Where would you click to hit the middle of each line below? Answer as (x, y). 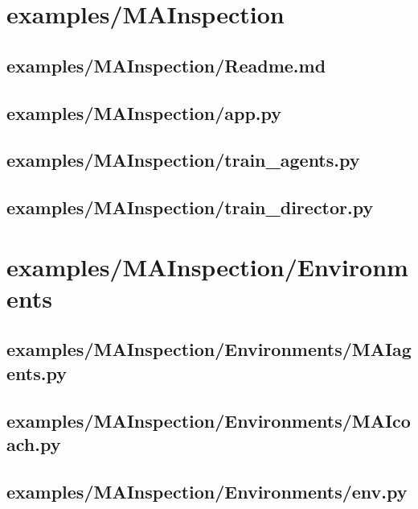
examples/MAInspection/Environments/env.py (207, 491)
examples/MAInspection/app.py (144, 112)
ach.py (34, 444)
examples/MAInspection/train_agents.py (183, 160)
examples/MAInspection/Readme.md (166, 65)
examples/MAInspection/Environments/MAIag (209, 349)
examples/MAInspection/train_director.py (190, 207)
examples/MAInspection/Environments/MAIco (209, 420)
